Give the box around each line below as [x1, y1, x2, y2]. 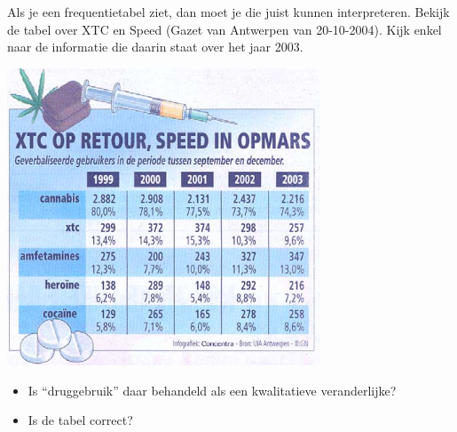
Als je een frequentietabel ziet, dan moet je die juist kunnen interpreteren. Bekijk [7, 3, 450, 20]
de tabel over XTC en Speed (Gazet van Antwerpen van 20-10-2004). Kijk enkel [7, 20, 442, 38]
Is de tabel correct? [28, 411, 133, 429]
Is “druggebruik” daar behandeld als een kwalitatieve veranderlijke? [28, 380, 397, 399]
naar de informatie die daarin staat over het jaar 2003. [7, 37, 303, 56]
